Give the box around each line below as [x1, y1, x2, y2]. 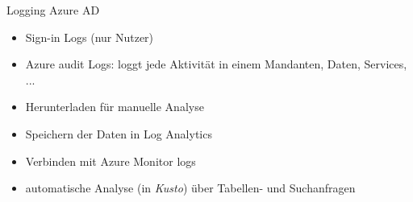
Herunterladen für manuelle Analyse [25, 98, 204, 115]
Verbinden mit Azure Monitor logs [25, 152, 196, 169]
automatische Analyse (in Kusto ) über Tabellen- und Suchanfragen [25, 179, 356, 196]
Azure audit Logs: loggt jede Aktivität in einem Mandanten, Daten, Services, [25, 56, 407, 72]
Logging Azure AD [6, 2, 100, 18]
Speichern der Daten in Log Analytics [25, 125, 212, 142]
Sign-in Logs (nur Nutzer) [25, 28, 154, 45]
